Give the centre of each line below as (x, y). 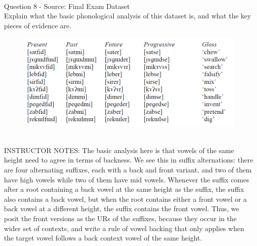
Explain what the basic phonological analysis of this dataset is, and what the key (128, 16)
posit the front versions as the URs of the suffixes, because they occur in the (120, 218)
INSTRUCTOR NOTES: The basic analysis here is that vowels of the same (119, 150)
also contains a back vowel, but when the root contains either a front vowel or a (126, 199)
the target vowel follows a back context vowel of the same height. (103, 238)
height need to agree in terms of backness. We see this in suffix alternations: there (129, 160)
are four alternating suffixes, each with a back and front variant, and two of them (128, 170)
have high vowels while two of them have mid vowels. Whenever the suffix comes (127, 179)
